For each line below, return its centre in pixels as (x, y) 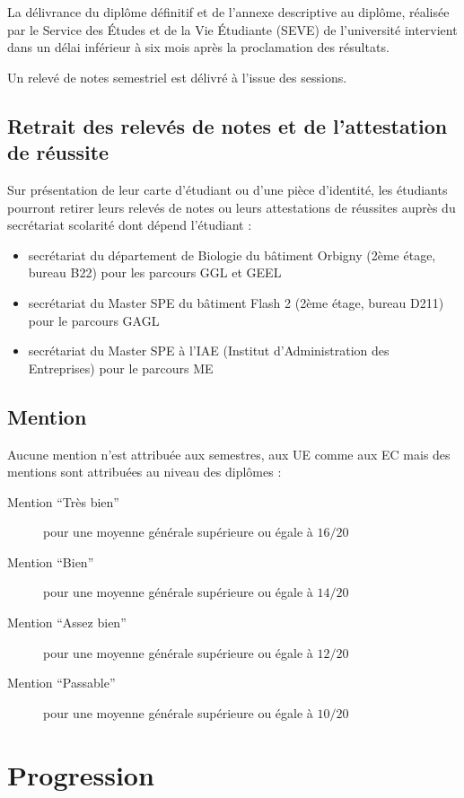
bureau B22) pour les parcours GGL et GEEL (155, 272)
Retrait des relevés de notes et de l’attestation (228, 125)
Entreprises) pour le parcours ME (121, 368)
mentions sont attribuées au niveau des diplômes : (144, 472)
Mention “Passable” (61, 683)
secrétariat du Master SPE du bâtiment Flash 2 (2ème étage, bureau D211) (236, 302)
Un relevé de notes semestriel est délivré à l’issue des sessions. (177, 77)
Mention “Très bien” (63, 501)
